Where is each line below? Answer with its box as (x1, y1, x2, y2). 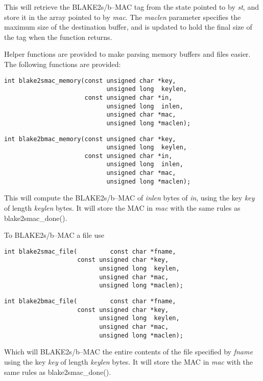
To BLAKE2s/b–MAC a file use (4, 230, 104, 240)
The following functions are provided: (4, 58, 121, 69)
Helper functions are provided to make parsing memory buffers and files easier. (4, 49, 251, 59)
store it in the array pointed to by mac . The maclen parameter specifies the (4, 11, 241, 22)
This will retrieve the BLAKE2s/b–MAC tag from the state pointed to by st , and (4, 2, 259, 12)
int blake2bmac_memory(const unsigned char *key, (4, 135, 176, 143)
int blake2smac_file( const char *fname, (4, 248, 176, 255)
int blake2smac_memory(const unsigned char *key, (4, 77, 176, 84)
